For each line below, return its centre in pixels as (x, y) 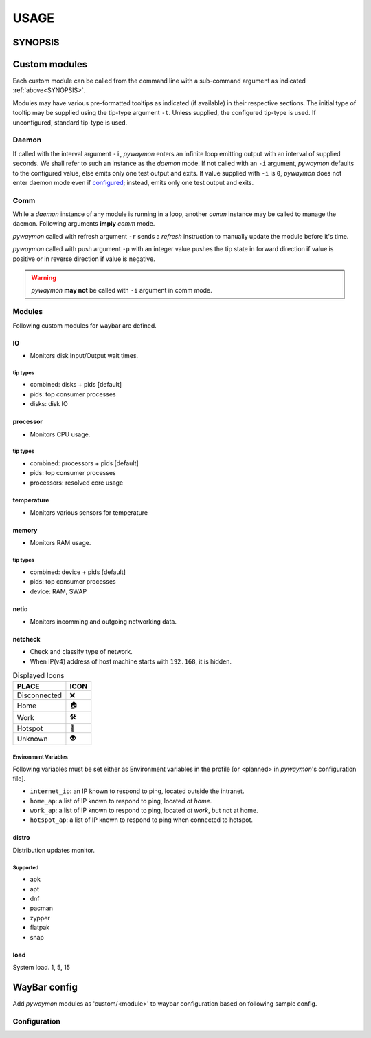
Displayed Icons (38, 676)
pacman (41, 908)
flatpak (40, 928)
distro (21, 838)
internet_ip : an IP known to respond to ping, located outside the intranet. (137, 791)
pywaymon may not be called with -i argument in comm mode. (122, 290)
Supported (26, 867)
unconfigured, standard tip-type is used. (70, 122)
